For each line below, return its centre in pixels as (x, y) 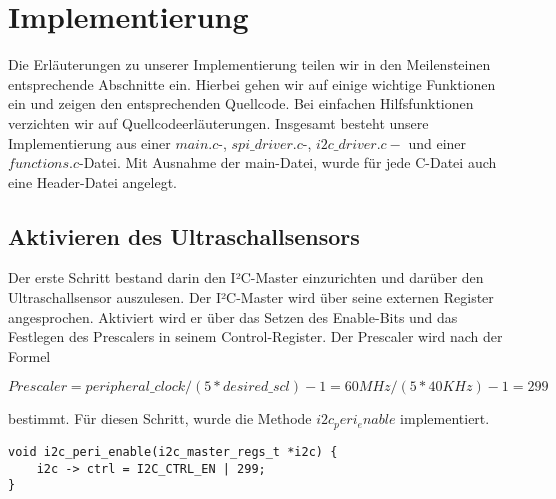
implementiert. (445, 418)
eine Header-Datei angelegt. (92, 181)
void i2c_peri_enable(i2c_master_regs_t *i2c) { (173, 451)
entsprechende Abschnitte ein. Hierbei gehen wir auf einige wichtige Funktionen (252, 83)
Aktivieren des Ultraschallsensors (184, 235)
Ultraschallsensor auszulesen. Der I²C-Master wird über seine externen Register (251, 297)
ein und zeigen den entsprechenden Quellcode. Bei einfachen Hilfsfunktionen (241, 103)
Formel (29, 355)
